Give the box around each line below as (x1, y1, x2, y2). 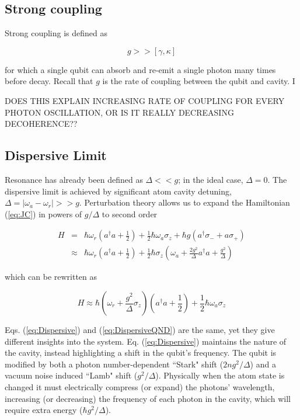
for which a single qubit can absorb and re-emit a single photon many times (5, 63, 276, 75)
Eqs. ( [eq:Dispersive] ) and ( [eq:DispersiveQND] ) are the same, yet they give (5, 324, 275, 335)
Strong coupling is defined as (5, 27, 107, 39)
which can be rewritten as (5, 270, 97, 283)
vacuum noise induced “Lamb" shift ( (5, 369, 138, 381)
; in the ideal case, (178, 173, 243, 185)
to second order (102, 207, 158, 220)
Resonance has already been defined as (5, 173, 143, 185)
